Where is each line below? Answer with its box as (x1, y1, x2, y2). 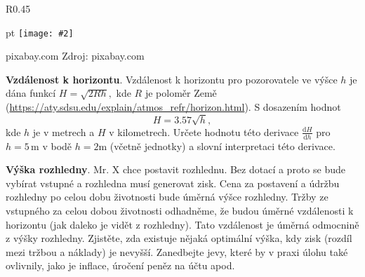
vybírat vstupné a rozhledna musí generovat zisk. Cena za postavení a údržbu (6, 175, 340, 190)
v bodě (42, 138, 72, 153)
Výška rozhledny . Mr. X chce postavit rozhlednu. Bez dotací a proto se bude (6, 162, 345, 177)
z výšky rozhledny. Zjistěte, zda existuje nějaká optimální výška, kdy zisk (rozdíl (6, 231, 352, 245)
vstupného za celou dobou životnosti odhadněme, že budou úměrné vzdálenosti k (6, 203, 354, 217)
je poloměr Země (145, 86, 217, 100)
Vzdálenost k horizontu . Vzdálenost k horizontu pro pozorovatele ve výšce (6, 72, 338, 86)
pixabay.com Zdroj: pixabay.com (6, 48, 145, 63)
